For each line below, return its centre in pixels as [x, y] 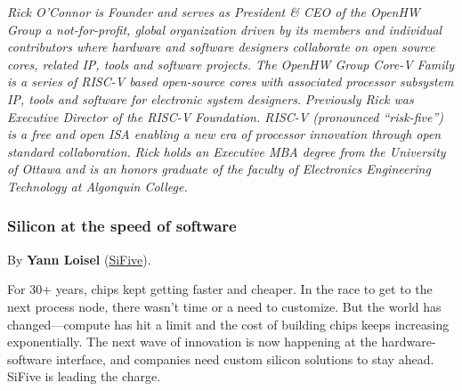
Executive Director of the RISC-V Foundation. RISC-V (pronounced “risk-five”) [226, 116]
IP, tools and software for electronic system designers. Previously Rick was [211, 98]
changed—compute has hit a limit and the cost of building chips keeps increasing [228, 324]
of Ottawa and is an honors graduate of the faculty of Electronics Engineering [219, 169]
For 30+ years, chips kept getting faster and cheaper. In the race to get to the [220, 289]
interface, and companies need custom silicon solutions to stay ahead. [245, 358]
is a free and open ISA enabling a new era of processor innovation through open [224, 134]
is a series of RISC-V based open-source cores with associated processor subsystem [231, 81]
